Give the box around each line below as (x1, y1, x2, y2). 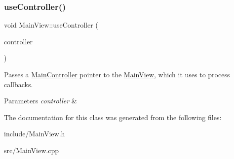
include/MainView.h (4, 128, 65, 139)
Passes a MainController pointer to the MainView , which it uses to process (4, 69, 230, 79)
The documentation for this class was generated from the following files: (4, 112, 222, 122)
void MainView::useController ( (4, 20, 98, 30)
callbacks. (4, 79, 33, 89)
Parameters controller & (4, 95, 77, 106)
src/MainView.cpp (4, 145, 59, 155)
